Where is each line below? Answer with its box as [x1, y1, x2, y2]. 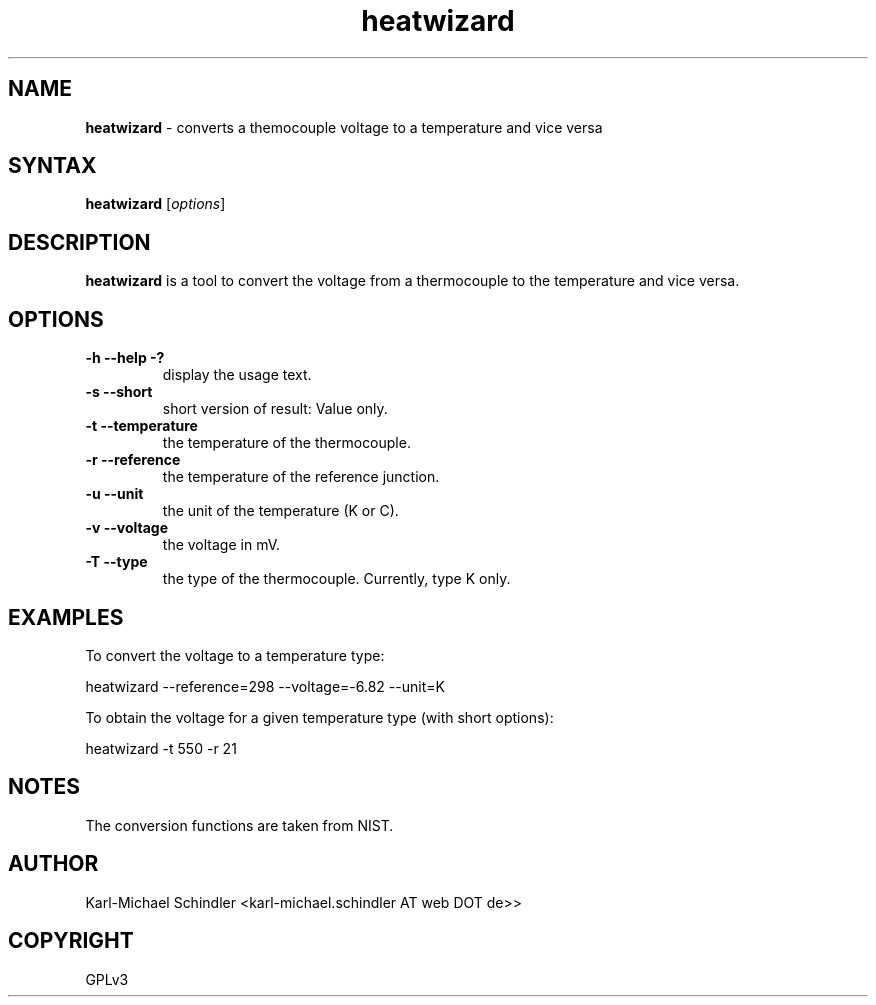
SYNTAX [8, 153, 97, 179]
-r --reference [85, 451, 181, 469]
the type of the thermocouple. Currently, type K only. [162, 570, 511, 588]
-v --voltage [85, 519, 168, 537]
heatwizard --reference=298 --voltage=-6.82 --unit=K [85, 677, 445, 695]
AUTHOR [8, 851, 99, 877]
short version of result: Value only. [162, 400, 388, 418]
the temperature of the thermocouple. [162, 434, 411, 452]
